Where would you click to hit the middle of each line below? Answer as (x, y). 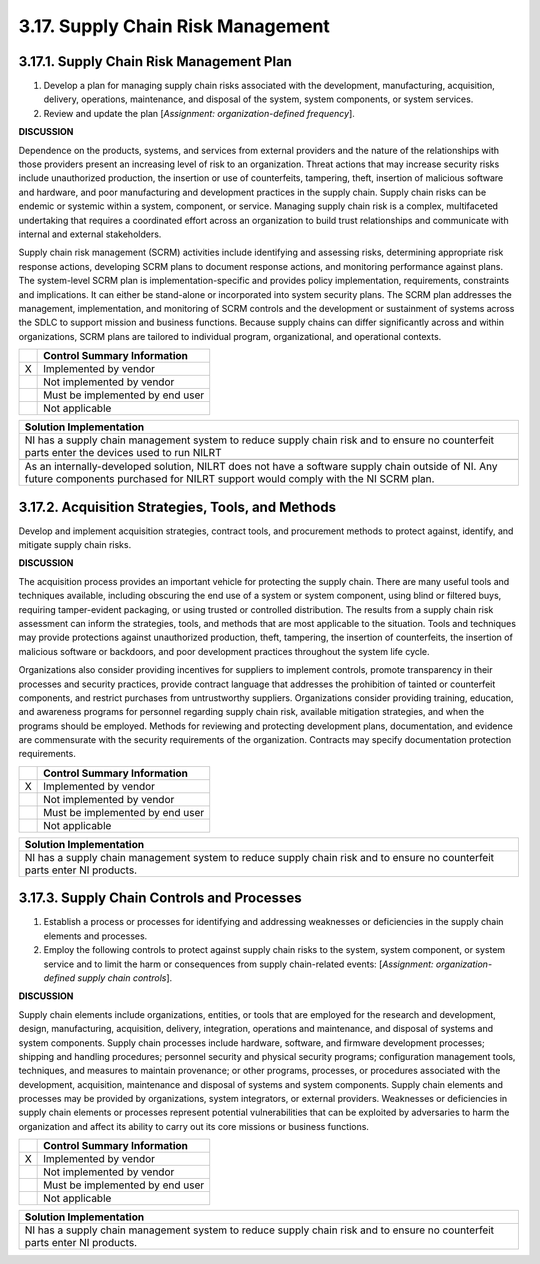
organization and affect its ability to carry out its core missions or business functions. (194, 1126)
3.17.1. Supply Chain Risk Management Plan (155, 61)
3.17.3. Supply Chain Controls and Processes (160, 898)
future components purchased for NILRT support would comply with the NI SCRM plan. (229, 479)
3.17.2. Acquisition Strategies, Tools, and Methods (177, 506)
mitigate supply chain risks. (75, 544)
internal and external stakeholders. (90, 234)
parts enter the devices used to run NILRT (123, 453)
